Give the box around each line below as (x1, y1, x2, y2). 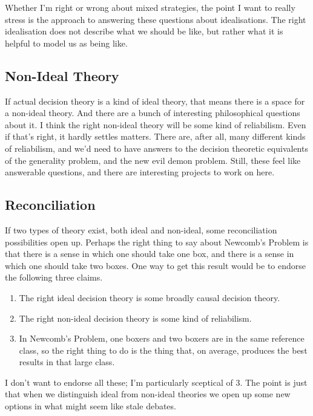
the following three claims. (5, 271, 103, 284)
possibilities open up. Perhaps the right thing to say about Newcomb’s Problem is (5, 235, 309, 248)
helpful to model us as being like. (5, 36, 128, 49)
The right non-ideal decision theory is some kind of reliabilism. (19, 311, 252, 324)
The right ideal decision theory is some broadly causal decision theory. (19, 291, 280, 304)
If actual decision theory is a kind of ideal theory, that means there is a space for (5, 94, 305, 107)
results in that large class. (19, 356, 115, 368)
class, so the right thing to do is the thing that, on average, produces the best (19, 343, 308, 356)
